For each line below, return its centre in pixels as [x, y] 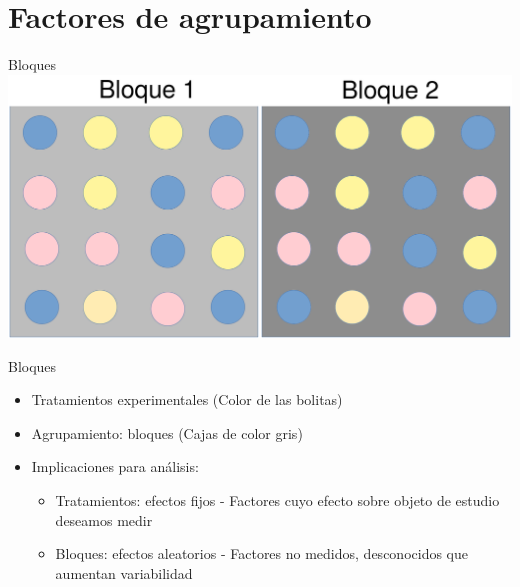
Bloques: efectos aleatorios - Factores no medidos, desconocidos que [261, 553]
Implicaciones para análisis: [115, 466]
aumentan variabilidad [124, 572]
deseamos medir [104, 519]
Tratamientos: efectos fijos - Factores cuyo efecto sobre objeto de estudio [277, 500]
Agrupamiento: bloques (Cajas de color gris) [167, 432]
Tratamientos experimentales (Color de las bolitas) [187, 399]
